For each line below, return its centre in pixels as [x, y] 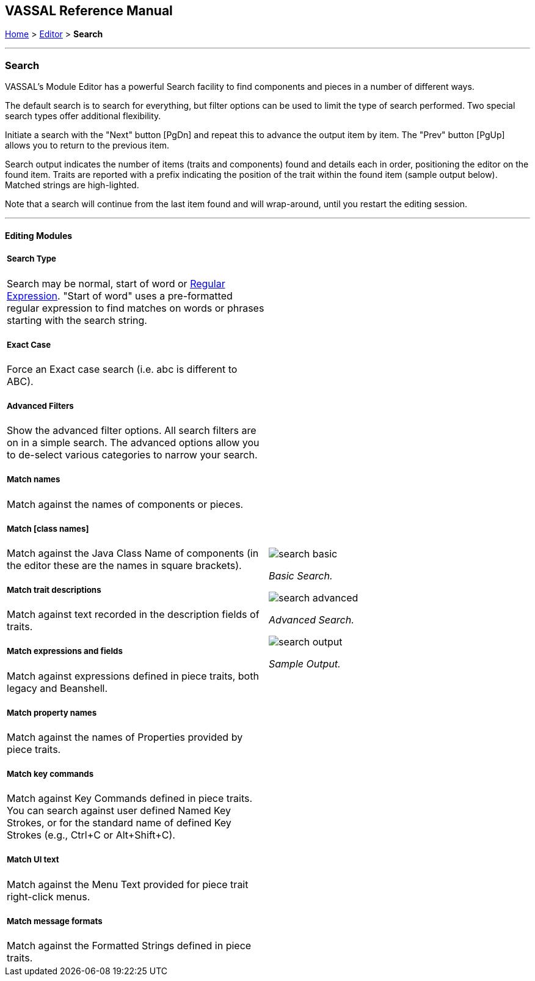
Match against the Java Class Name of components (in [133, 553]
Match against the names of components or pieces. [125, 504]
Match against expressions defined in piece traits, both [133, 676]
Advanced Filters [40, 406]
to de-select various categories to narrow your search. [132, 455]
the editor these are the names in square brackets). [124, 565]
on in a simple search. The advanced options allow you [133, 443]
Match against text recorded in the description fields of [133, 615]
